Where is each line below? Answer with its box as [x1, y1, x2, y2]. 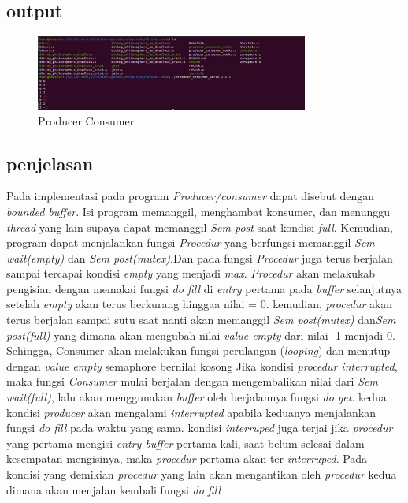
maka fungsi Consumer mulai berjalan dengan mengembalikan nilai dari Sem [6, 373, 378, 389]
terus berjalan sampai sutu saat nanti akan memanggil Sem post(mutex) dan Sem [6, 311, 396, 328]
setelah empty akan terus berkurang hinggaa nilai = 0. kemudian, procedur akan [6, 296, 393, 312]
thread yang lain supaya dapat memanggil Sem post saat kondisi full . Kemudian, [6, 218, 393, 235]
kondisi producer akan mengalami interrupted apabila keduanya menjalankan [6, 404, 376, 420]
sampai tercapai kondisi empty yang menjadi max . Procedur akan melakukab [6, 265, 376, 281]
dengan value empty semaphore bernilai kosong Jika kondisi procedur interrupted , [6, 357, 398, 374]
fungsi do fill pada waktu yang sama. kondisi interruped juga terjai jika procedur [6, 419, 393, 436]
